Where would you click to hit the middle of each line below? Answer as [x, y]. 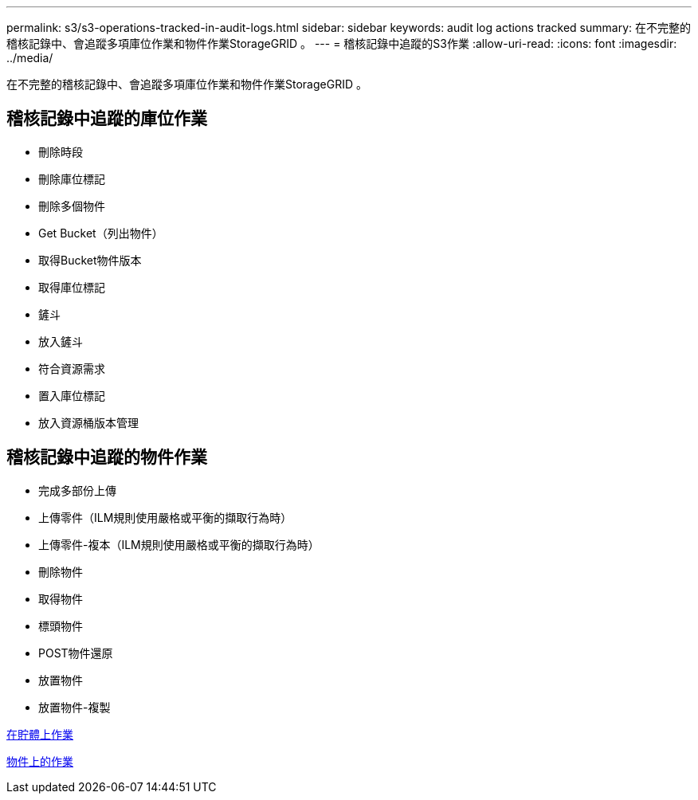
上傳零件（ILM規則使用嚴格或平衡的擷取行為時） [165, 517]
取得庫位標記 [72, 287]
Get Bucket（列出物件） [101, 233]
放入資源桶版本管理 [88, 422]
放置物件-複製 [75, 707]
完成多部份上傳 [77, 490]
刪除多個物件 [72, 206]
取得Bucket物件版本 [90, 260]
